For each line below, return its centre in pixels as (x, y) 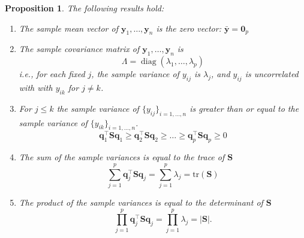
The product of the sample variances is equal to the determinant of (141, 202)
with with (36, 87)
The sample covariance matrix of (79, 49)
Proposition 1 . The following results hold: (85, 8)
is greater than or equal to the (244, 108)
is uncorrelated (272, 74)
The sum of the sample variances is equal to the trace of (122, 157)
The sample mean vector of (68, 28)
